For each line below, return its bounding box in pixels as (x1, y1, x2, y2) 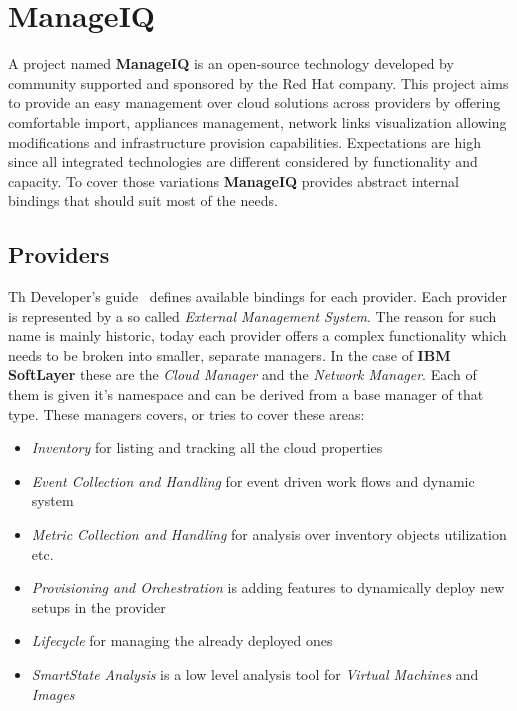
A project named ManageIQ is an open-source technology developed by (8, 53, 454, 74)
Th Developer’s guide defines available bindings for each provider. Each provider (8, 286, 508, 307)
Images (31, 683, 75, 704)
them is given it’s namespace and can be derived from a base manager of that (8, 384, 484, 405)
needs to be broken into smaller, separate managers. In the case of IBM (8, 344, 451, 365)
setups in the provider (31, 596, 166, 617)
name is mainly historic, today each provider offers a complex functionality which (8, 325, 507, 346)
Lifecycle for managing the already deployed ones (31, 630, 333, 651)
